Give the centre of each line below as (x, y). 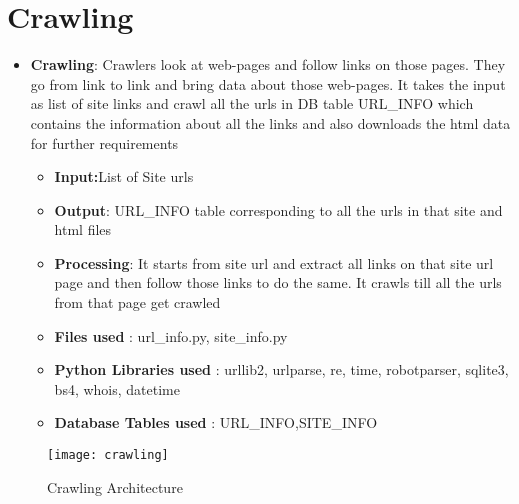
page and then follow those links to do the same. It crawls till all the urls (278, 282)
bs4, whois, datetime (117, 388)
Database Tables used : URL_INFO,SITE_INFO (216, 422)
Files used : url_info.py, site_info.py (171, 335)
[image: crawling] (108, 455)
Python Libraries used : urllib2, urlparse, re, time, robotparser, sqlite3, (281, 369)
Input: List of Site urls (124, 176)
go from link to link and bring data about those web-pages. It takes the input (268, 83)
